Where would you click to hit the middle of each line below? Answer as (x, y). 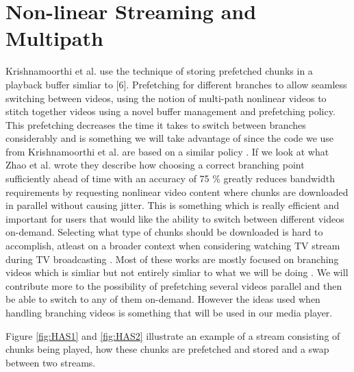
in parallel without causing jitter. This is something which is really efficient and (173, 205)
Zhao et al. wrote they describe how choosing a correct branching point (155, 165)
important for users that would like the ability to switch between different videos (175, 218)
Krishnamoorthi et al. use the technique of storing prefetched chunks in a (159, 71)
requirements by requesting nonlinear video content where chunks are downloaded (177, 191)
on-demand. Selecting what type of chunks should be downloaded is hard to (164, 232)
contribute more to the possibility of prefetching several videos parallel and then (174, 285)
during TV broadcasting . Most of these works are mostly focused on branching (172, 259)
